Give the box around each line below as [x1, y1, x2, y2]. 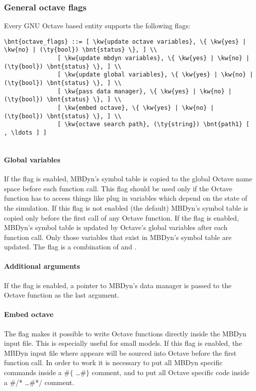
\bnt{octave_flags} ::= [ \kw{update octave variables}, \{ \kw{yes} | [4, 38, 246, 45]
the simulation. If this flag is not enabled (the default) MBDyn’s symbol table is [4, 202, 249, 213]
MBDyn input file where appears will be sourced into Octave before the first [4, 347, 237, 358]
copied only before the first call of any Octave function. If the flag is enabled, [4, 212, 239, 223]
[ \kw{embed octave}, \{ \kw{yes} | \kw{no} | [57, 104, 214, 112]
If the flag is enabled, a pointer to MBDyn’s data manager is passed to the [4, 280, 232, 290]
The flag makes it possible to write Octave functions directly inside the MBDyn [4, 328, 247, 338]
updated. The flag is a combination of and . [4, 241, 137, 252]
